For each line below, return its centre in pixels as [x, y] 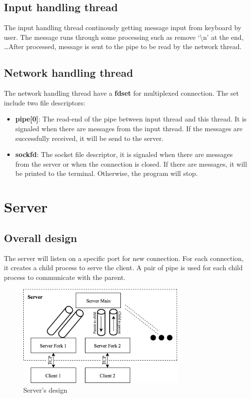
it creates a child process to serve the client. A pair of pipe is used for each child [123, 268]
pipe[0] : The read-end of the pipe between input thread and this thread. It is [131, 119]
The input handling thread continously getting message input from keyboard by [123, 27]
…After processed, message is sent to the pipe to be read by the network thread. [123, 46]
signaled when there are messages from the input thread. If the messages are [129, 128]
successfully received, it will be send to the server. [89, 138]
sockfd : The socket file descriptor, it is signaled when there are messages [124, 154]
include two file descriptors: [45, 102]
